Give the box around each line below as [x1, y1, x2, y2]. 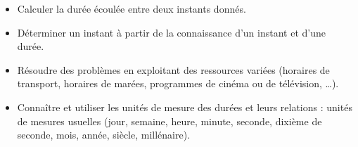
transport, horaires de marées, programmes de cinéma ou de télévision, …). [17, 76, 339, 91]
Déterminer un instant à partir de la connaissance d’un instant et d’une [17, 25, 326, 39]
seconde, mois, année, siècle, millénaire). [17, 127, 191, 142]
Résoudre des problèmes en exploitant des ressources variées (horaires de [17, 62, 330, 77]
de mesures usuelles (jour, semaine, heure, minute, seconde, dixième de [17, 113, 322, 128]
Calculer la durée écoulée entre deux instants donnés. [17, 1, 246, 15]
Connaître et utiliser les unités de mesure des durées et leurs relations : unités [17, 99, 352, 114]
